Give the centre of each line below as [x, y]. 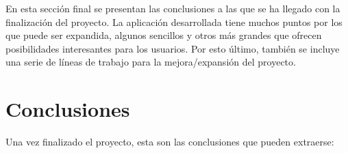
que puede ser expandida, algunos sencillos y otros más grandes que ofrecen [164, 35]
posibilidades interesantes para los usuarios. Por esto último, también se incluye [173, 48]
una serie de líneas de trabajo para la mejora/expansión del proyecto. [151, 62]
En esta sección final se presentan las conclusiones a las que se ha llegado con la [173, 8]
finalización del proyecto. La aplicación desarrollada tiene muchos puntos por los [174, 22]
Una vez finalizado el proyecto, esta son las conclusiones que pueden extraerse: [170, 142]
